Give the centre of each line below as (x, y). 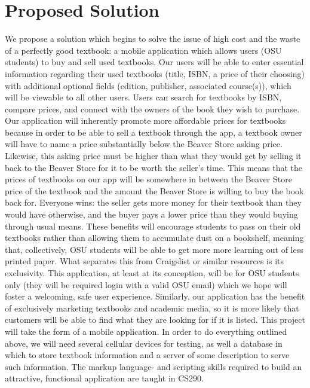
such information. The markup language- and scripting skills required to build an (154, 366)
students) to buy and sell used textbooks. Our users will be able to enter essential (154, 62)
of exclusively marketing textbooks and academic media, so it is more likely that (152, 308)
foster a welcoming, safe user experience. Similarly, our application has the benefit (155, 296)
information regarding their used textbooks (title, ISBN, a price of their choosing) (155, 73)
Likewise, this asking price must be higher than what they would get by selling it (153, 156)
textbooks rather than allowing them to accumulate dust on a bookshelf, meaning (154, 238)
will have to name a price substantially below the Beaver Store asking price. (144, 144)
